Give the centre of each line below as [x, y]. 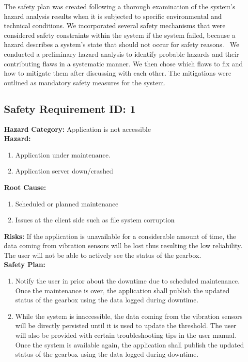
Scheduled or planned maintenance [67, 203]
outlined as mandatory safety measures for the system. [85, 82]
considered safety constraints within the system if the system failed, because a [120, 35]
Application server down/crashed [64, 171]
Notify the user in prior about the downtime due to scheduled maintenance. [127, 281]
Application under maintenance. [63, 154]
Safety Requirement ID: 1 [70, 108]
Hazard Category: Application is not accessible [77, 129]
